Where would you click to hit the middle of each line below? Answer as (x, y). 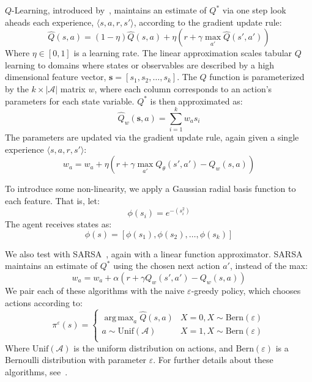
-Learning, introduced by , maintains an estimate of (109, 10)
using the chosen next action (167, 266)
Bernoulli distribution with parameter (76, 360)
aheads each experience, (50, 22)
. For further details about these (213, 360)
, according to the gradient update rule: (208, 22)
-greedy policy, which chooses (246, 290)
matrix (73, 88)
